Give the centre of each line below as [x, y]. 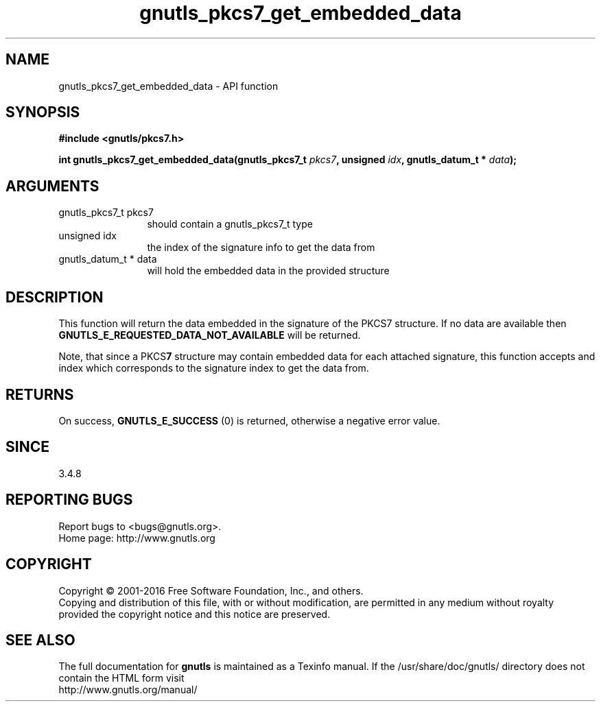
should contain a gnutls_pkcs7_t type [230, 224]
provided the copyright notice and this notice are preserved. [195, 614]
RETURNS [40, 394]
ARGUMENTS [52, 186]
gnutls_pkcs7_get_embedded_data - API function [168, 86]
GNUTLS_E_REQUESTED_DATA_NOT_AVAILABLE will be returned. [210, 335]
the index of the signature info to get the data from [261, 248]
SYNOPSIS [43, 112]
